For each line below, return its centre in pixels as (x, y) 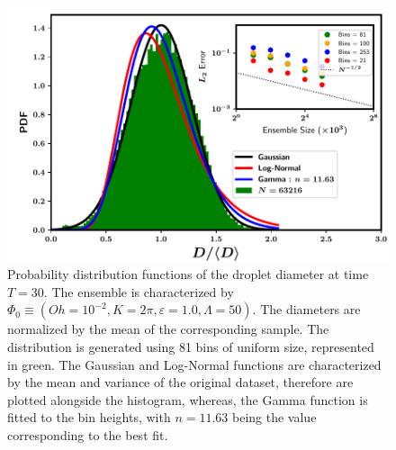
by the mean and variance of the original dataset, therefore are (180, 382)
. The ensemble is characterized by (139, 291)
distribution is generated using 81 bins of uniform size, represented (191, 347)
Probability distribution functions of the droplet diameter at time (188, 274)
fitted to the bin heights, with (89, 417)
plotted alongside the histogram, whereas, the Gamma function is (188, 399)
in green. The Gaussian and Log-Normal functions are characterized (194, 364)
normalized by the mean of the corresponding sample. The (168, 329)
